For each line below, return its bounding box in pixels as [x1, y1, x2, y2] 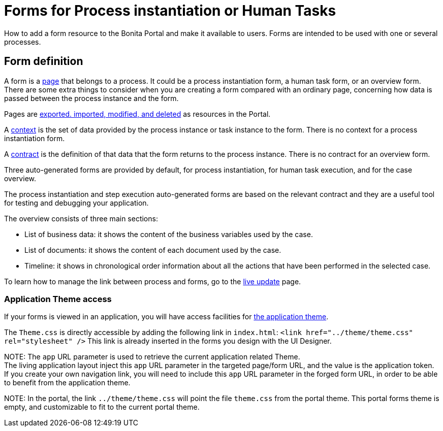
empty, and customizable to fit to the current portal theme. [4, 403, 200, 412]
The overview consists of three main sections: [4, 214, 158, 223]
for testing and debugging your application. [4, 198, 149, 207]
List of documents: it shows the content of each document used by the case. [24, 245, 281, 254]
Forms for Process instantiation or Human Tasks [4, 2, 336, 19]
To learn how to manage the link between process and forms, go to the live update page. [4, 277, 301, 286]
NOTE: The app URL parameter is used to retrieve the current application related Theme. [4, 352, 300, 361]
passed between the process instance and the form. [4, 93, 179, 103]
